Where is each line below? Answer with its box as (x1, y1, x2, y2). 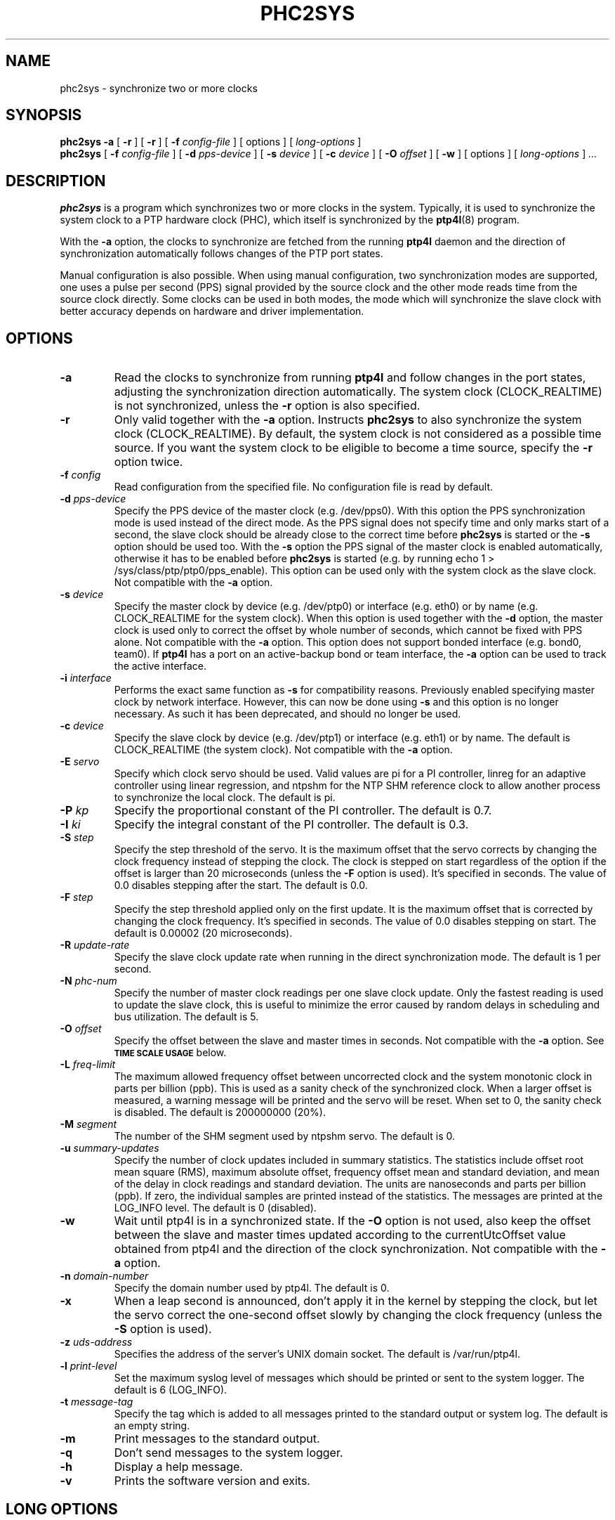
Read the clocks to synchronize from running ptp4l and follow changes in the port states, (114, 370, 586, 385)
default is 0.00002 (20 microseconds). (114, 927, 293, 940)
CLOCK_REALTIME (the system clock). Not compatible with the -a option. (114, 743, 453, 756)
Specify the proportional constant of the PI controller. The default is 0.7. (114, 803, 492, 818)
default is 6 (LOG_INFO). (114, 1384, 227, 1396)
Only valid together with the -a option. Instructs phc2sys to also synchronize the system (114, 413, 582, 427)
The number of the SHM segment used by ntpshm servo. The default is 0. (114, 1130, 456, 1143)
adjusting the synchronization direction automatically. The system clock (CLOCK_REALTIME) (114, 384, 602, 399)
